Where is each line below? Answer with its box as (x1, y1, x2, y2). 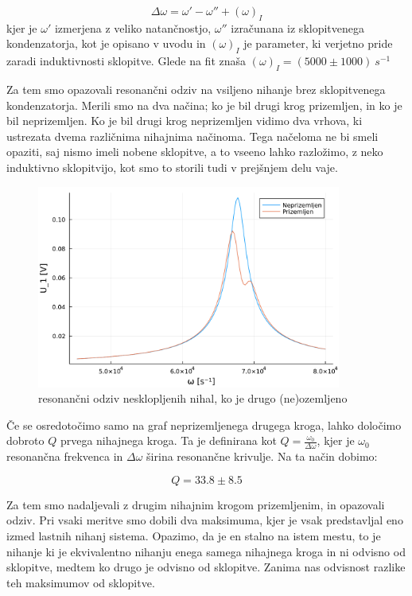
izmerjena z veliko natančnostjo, (54, 19, 212, 36)
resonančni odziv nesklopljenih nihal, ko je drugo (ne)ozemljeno (38, 390, 348, 407)
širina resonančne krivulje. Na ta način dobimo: (146, 448, 378, 465)
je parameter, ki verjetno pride (243, 35, 393, 52)
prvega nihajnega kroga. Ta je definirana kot (60, 432, 277, 449)
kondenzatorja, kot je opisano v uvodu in (6, 35, 206, 52)
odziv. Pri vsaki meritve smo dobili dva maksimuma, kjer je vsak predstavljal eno (6, 512, 403, 528)
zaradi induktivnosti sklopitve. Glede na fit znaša (6, 53, 247, 69)
